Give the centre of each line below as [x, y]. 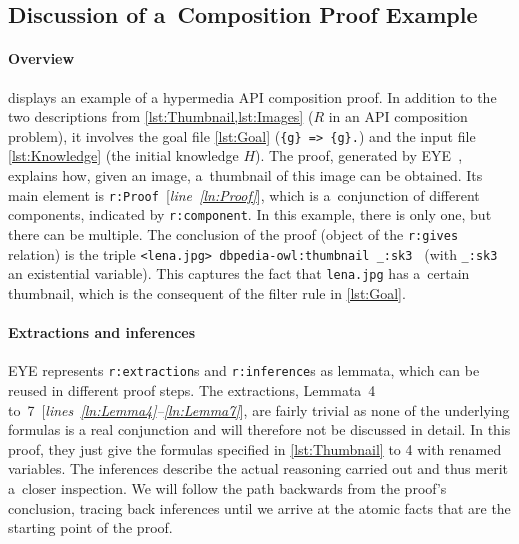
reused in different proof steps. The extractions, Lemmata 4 [192, 389]
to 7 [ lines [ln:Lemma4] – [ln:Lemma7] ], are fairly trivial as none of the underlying [259, 409]
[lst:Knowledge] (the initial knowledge [123, 155]
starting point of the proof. [90, 527]
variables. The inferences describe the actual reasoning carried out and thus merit [258, 468]
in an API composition [398, 116]
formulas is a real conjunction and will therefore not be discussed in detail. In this [259, 429]
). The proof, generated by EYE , [359, 155]
